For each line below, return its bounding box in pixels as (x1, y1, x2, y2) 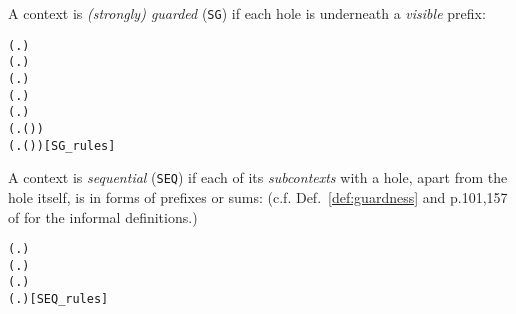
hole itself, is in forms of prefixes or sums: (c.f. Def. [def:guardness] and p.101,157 (8, 186, 508, 207)
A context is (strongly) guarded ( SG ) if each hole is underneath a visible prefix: (8, 3, 486, 23)
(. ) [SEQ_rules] (8, 292, 109, 307)
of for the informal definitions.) (8, 206, 198, 227)
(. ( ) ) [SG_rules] (8, 138, 116, 153)
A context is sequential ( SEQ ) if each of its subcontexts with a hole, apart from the (8, 167, 508, 188)
